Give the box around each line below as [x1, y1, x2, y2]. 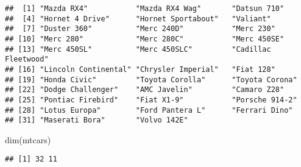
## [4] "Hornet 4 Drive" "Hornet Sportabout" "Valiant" [5, 14, 271, 23]
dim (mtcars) [5, 133, 51, 146]
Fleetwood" [5, 55, 49, 64]
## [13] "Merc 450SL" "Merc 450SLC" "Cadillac [5, 44, 271, 54]
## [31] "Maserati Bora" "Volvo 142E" [5, 116, 188, 125]
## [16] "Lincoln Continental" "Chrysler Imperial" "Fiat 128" [5, 65, 275, 74]
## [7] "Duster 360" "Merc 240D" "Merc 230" [5, 24, 275, 34]
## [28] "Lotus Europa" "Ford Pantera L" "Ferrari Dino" [5, 105, 293, 115]
